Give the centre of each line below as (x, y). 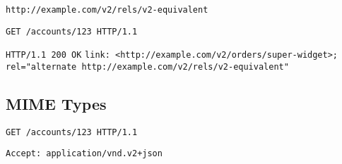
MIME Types (56, 104)
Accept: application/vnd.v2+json (84, 154)
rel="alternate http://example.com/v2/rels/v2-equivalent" (147, 67)
